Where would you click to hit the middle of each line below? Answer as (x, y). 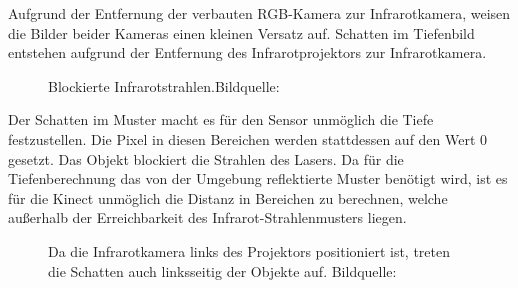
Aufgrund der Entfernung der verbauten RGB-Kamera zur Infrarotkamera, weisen (259, 13)
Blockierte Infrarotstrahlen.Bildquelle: (164, 85)
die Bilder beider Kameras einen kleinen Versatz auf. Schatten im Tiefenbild (241, 32)
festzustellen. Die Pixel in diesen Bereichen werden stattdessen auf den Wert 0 (248, 138)
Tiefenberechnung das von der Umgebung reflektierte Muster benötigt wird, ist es (258, 178)
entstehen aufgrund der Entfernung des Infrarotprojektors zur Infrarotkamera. (247, 52)
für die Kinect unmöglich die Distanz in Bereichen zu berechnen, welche (228, 197)
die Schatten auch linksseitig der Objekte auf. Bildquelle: (222, 270)
